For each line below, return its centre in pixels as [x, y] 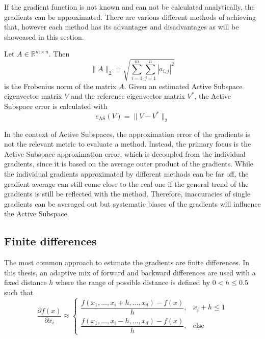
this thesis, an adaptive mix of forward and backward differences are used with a [130, 272]
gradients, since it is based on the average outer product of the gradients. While [129, 164]
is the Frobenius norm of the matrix [60, 86]
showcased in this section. [44, 36]
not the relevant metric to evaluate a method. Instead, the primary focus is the [128, 144]
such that [19, 292]
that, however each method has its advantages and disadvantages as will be [122, 27]
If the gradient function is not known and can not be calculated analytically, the [129, 7]
